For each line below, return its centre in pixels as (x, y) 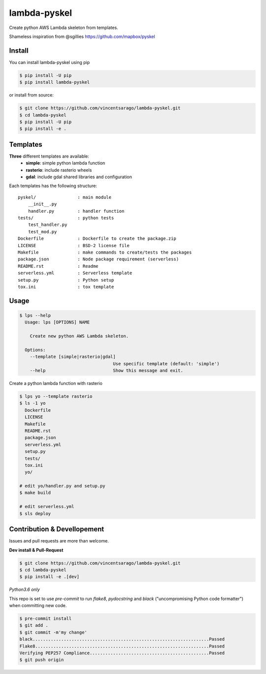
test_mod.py (42, 232)
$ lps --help (35, 315)
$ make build (35, 493)
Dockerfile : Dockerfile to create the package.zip (97, 239)
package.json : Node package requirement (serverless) (99, 259)
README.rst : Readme (58, 266)
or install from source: (31, 95)
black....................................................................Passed (122, 639)
